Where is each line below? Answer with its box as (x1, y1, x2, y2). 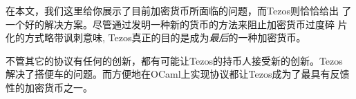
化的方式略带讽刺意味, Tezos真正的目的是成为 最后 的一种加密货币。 (6, 30, 306, 45)
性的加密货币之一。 (6, 80, 93, 94)
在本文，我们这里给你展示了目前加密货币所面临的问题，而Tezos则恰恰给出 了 (6, 3, 352, 17)
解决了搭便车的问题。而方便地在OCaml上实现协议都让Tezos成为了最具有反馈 (6, 67, 350, 81)
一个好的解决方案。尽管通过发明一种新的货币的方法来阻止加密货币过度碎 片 (6, 16, 348, 31)
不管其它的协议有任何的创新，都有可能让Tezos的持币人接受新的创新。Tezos (6, 53, 343, 67)
